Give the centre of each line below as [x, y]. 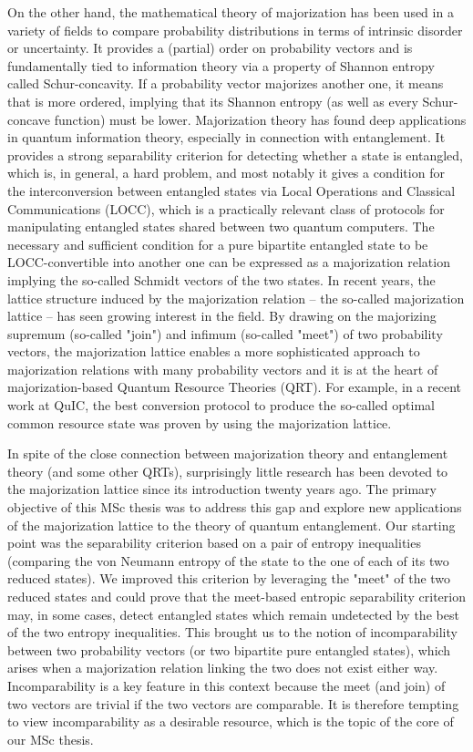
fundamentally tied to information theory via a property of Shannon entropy [221, 65]
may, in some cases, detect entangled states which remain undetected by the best [233, 614]
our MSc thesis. [51, 739]
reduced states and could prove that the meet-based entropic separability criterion [236, 596]
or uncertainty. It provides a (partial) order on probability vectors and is [210, 48]
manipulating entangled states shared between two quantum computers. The [221, 227]
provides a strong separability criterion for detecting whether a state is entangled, [235, 155]
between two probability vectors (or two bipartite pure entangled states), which [229, 649]
